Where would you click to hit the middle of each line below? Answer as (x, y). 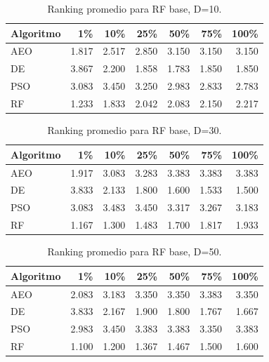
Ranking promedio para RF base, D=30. (134, 130)
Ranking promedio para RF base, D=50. (134, 252)
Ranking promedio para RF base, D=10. (134, 8)
